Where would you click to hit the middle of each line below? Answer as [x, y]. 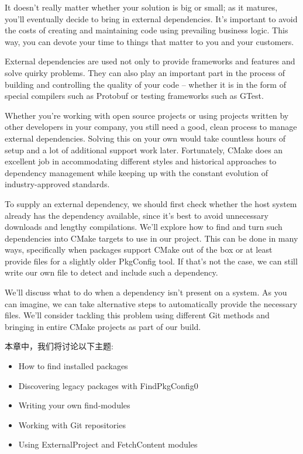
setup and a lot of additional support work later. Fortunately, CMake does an [144, 149]
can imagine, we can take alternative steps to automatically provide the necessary [151, 303]
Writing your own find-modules [74, 405]
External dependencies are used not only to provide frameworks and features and [150, 61]
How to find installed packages [73, 366]
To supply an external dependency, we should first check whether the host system [151, 203]
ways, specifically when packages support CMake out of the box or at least [139, 250]
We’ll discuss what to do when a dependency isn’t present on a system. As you [146, 292]
